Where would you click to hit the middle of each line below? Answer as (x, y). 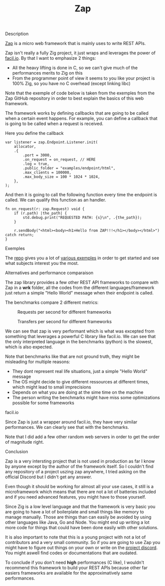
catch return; (20, 235)
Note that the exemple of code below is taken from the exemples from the (80, 93)
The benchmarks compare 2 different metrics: (52, 302)
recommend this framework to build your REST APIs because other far (76, 568)
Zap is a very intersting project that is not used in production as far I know (80, 461)
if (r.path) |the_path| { (41, 213)
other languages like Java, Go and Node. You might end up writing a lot (77, 522)
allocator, (25, 147)
